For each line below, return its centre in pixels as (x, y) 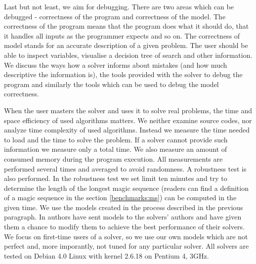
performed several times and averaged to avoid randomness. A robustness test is (125, 168)
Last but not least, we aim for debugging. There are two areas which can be (119, 6)
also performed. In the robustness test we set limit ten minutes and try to (116, 178)
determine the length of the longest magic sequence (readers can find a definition (126, 188)
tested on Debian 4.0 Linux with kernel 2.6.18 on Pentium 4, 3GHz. (107, 255)
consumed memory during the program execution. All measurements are (113, 158)
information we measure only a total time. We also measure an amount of (116, 149)
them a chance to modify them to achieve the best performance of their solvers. (124, 227)
